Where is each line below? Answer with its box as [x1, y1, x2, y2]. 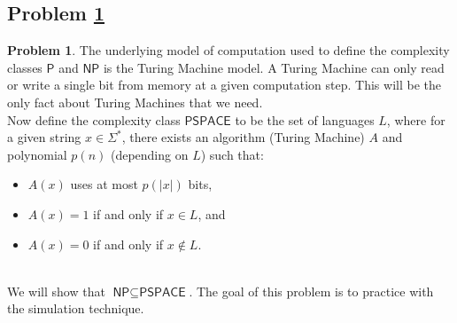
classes [7, 58, 43, 76]
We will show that [7, 281, 105, 300]
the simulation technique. [7, 299, 144, 318]
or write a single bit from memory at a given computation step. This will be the [7, 75, 441, 94]
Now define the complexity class [7, 110, 181, 129]
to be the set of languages [235, 110, 375, 129]
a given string [7, 128, 81, 146]
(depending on [110, 145, 189, 163]
